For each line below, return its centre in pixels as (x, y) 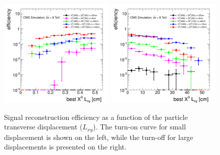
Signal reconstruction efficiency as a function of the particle (96, 117)
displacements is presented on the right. (65, 147)
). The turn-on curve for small (140, 127)
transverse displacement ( (43, 127)
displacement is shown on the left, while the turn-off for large (99, 137)
